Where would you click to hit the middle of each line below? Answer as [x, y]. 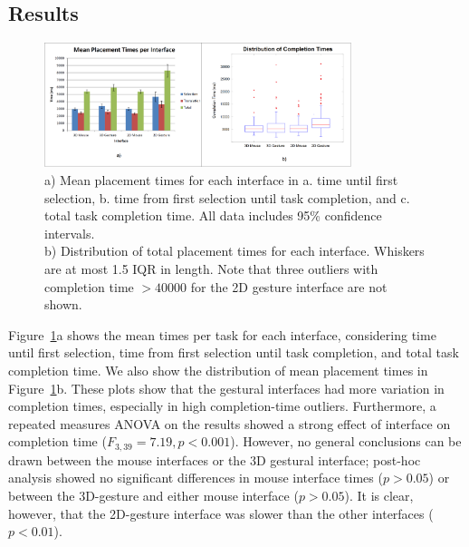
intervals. [70, 233]
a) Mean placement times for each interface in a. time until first [221, 180]
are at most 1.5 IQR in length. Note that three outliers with [211, 269]
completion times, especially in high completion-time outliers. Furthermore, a [222, 406]
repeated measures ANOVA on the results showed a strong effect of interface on [230, 423]
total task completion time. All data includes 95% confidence [213, 215]
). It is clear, [379, 496]
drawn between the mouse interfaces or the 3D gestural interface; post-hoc [215, 459]
